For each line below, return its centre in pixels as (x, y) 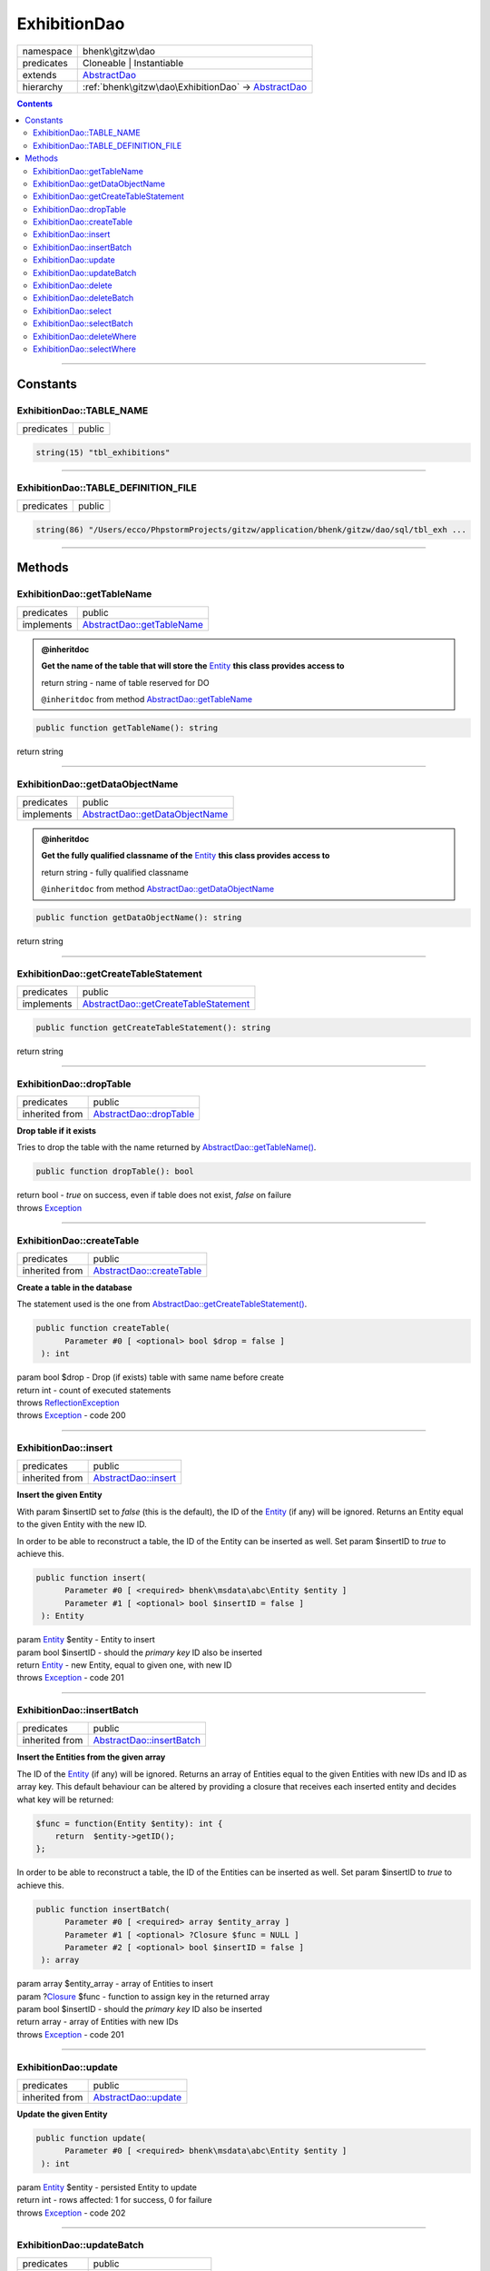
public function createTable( (103, 1328)
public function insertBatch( (103, 1909)
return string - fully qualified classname (115, 872)
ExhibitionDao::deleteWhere (85, 336)
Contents (35, 104)
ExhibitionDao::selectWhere (84, 349)
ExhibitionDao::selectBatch (83, 323)
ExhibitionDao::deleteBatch (83, 298)
